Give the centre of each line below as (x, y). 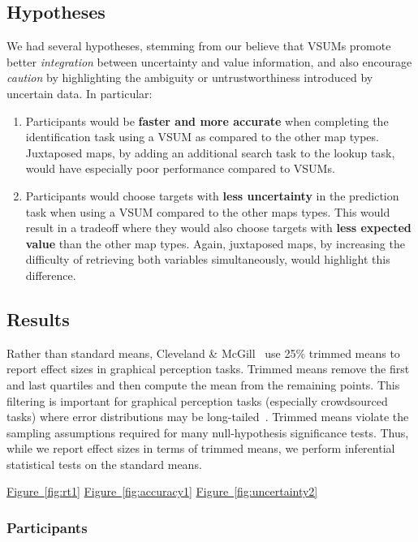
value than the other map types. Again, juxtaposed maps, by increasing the (215, 243)
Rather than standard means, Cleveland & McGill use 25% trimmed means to (203, 353)
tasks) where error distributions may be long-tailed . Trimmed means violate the (208, 417)
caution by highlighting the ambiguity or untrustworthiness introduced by (190, 77)
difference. (51, 275)
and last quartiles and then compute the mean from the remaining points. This (203, 384)
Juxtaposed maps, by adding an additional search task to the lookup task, (210, 152)
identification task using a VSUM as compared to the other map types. (202, 137)
